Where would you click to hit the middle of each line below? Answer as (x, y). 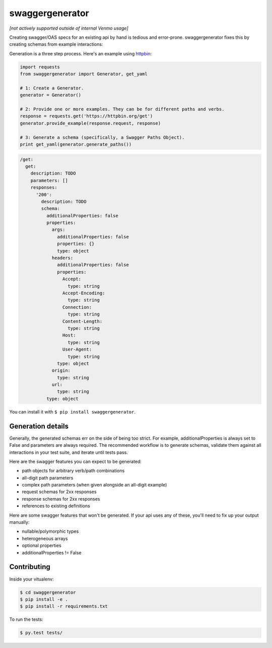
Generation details (39, 426)
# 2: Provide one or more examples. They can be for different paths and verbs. (122, 109)
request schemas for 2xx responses (59, 492)
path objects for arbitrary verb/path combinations (73, 471)
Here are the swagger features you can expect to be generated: (76, 461)
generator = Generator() (51, 95)
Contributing (30, 567)
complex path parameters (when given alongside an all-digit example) (94, 485)
